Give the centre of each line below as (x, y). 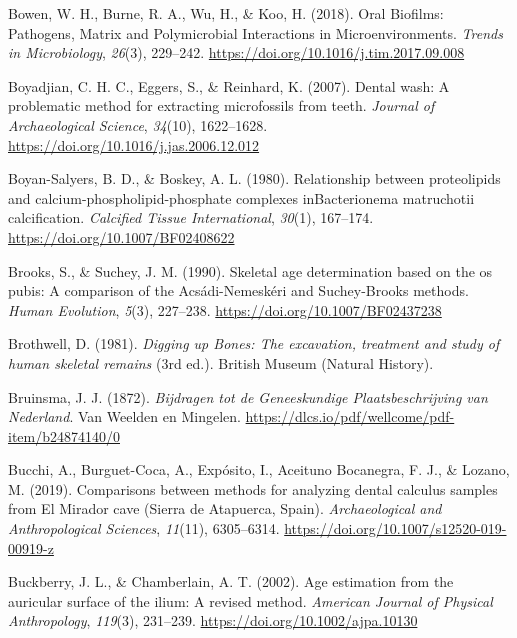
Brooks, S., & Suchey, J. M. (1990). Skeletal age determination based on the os (250, 270)
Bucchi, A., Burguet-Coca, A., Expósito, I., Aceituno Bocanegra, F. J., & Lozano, (259, 469)
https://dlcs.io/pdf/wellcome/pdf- (350, 416)
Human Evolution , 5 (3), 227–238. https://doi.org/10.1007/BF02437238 (225, 309)
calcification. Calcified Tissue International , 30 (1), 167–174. (191, 217)
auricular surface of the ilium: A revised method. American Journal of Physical (250, 600)
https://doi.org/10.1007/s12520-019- (395, 528)
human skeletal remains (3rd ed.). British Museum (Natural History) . (221, 362)
